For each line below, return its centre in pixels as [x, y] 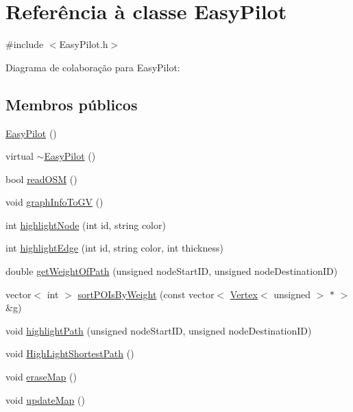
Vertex [244, 294]
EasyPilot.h [84, 44]
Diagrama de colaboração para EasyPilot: [93, 67]
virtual [20, 156]
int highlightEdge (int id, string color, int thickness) [114, 248]
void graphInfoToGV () [54, 202]
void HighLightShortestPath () [70, 353]
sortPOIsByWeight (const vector [146, 294]
